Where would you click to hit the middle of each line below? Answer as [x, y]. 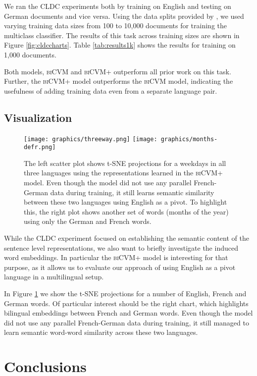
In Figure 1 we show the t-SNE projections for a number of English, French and [125, 293]
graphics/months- [189, 139]
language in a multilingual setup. [54, 277]
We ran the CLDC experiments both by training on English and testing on [118, 6]
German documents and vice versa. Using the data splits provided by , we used [124, 16]
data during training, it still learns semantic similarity [132, 192]
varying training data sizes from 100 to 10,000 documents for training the [116, 26]
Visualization [38, 117]
